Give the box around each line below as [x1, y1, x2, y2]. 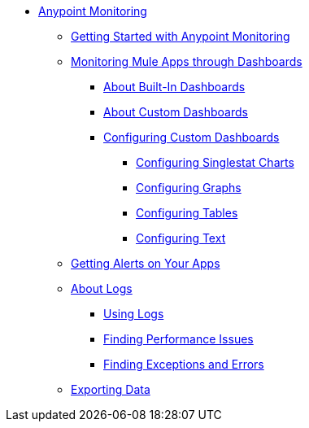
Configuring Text [136, 231, 226, 245]
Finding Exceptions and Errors [103, 357, 264, 371]
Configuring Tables [136, 206, 238, 220]
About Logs [71, 282, 133, 295]
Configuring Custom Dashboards [103, 130, 280, 144]
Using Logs [103, 307, 164, 321]
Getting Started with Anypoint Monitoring [71, 29, 290, 43]
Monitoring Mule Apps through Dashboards [71, 55, 302, 68]
